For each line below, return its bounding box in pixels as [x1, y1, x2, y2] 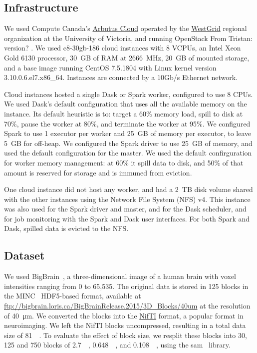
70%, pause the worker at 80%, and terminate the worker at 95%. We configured [4, 118, 251, 128]
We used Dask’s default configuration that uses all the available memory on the [4, 98, 247, 109]
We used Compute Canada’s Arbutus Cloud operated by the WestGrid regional [4, 23, 247, 33]
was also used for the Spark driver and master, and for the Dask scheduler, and [4, 203, 247, 214]
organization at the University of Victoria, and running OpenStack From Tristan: [4, 32, 253, 43]
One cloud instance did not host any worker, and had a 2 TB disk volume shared [4, 184, 253, 194]
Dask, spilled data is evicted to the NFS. [4, 223, 129, 233]
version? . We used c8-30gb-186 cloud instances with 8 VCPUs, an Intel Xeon [4, 42, 241, 53]
